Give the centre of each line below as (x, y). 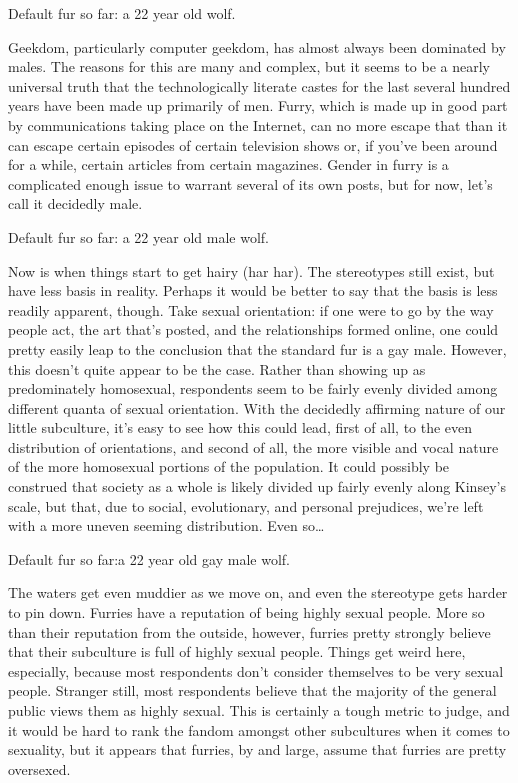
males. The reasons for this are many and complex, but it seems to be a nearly (249, 66)
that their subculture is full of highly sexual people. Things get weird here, (237, 651)
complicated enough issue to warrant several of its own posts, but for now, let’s (250, 183)
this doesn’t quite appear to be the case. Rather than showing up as (217, 368)
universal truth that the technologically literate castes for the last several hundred (259, 85)
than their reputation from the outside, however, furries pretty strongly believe (249, 631)
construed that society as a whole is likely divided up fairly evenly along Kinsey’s (257, 486)
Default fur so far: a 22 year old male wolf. (138, 236)
